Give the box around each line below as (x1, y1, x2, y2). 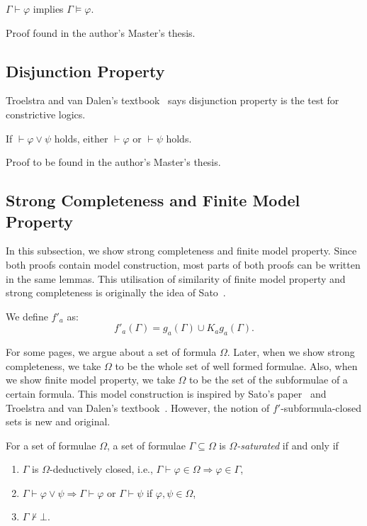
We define (6, 308, 48, 323)
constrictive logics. (6, 106, 86, 121)
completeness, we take (6, 358, 101, 373)
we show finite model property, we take (6, 372, 175, 387)
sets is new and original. (6, 414, 111, 429)
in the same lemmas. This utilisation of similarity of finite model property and (6, 271, 346, 286)
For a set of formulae (6, 437, 96, 452)
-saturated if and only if (237, 437, 339, 452)
